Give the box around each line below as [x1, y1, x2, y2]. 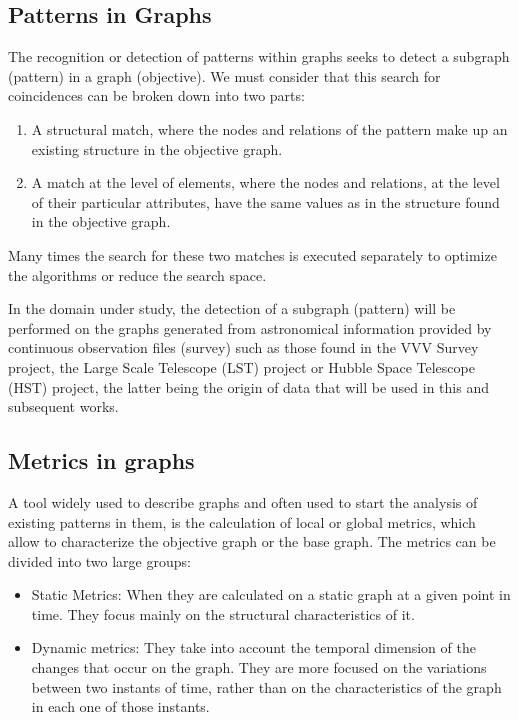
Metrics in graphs [8, 445, 195, 476]
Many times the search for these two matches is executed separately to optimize [8, 244, 497, 265]
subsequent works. [8, 396, 119, 417]
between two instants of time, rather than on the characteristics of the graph [31, 676, 502, 697]
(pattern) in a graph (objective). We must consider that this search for [8, 65, 441, 86]
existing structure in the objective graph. [31, 138, 283, 159]
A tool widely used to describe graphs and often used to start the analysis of [8, 491, 478, 512]
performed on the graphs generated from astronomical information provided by [8, 317, 492, 338]
